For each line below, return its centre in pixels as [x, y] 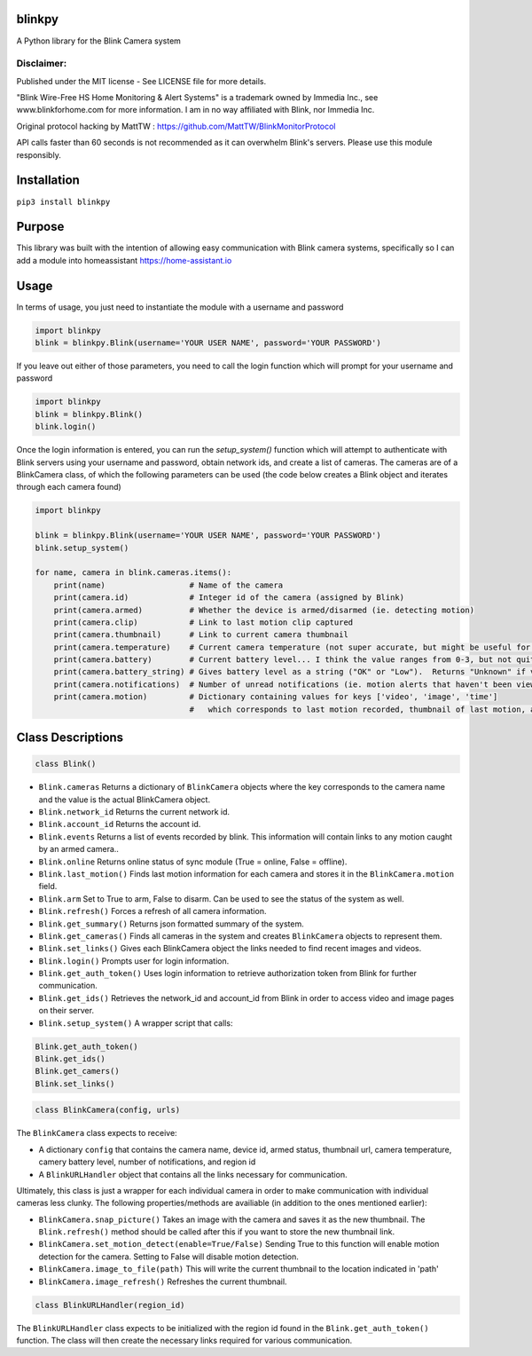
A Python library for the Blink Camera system [99, 41]
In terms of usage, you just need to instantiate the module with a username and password [180, 307]
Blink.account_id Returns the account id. [120, 824]
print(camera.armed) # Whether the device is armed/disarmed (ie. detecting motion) [264, 610]
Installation [48, 181]
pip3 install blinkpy [63, 201]
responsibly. [39, 154]
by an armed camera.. [79, 849]
